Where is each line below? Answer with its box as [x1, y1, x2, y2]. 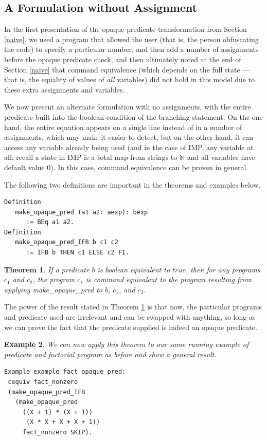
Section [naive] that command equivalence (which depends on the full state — [4, 64, 250, 75]
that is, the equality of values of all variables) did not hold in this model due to [4, 74, 255, 85]
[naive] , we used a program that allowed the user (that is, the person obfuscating [4, 33, 259, 44]
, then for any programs [185, 264, 260, 274]
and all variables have [187, 152, 255, 162]
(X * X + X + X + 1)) [26, 418, 100, 426]
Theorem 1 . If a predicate [4, 264, 90, 274]
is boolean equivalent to [97, 264, 170, 274]
